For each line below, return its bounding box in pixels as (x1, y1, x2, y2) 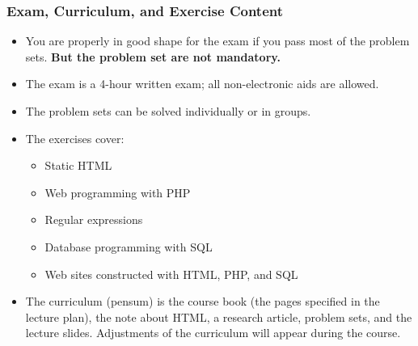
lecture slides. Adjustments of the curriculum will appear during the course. (25, 324, 401, 341)
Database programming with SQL (44, 238, 213, 255)
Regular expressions (44, 211, 143, 228)
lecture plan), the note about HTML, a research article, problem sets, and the (25, 308, 412, 325)
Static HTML (44, 157, 112, 174)
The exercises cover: (25, 129, 125, 146)
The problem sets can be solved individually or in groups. (25, 103, 311, 119)
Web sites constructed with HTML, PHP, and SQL (44, 265, 298, 282)
